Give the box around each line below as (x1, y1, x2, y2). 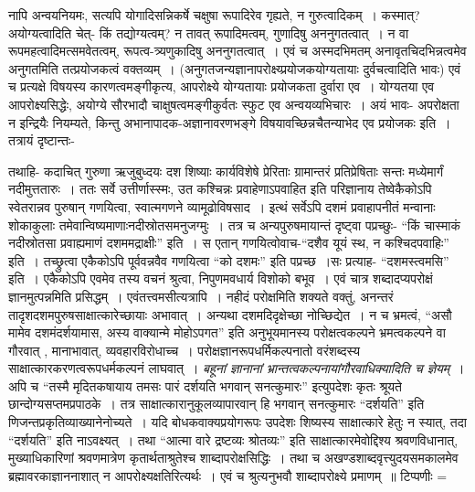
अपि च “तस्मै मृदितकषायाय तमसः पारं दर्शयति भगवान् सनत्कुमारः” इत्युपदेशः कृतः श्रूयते (8, 376, 403, 395)
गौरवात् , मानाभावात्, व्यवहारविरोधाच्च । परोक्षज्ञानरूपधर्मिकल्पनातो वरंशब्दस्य (8, 340, 361, 359)
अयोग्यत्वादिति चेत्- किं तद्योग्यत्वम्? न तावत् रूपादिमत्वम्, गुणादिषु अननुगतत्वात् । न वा (8, 23, 409, 42)
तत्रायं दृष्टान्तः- (8, 131, 75, 150)
